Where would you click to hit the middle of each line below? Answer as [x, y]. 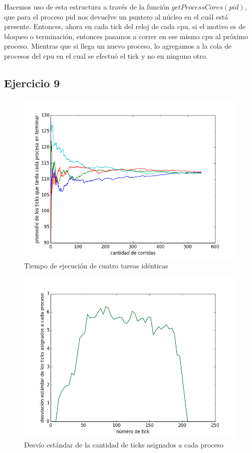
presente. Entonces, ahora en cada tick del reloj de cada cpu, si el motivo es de [125, 26]
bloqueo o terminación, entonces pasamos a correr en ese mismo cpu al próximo [126, 36]
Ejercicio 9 [32, 83]
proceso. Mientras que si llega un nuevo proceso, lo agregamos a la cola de [118, 46]
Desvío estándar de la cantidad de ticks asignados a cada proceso [124, 444]
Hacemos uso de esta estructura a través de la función [87, 7]
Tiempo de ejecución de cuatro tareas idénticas [96, 266]
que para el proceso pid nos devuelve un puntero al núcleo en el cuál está [116, 16]
